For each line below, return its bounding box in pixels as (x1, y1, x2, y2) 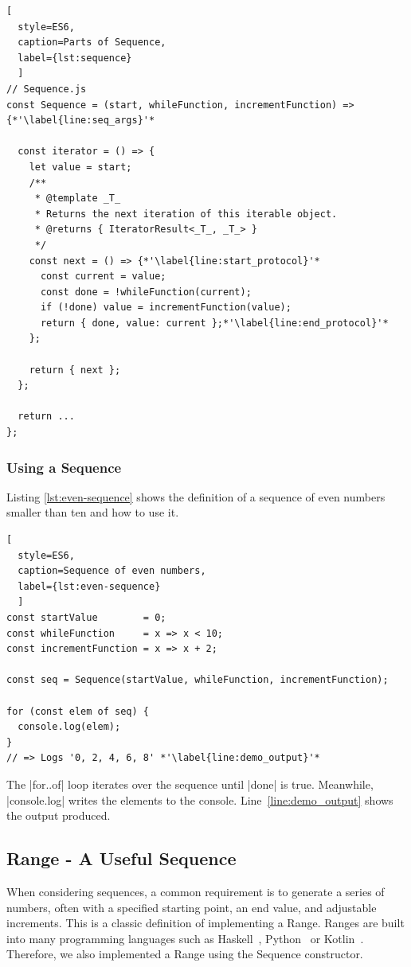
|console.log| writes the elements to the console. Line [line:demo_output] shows (6, 791, 393, 808)
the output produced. (6, 807, 111, 824)
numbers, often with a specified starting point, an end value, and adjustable (6, 899, 377, 915)
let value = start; (29, 161, 132, 173)
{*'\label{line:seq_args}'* (6, 115, 155, 127)
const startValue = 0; (6, 612, 166, 623)
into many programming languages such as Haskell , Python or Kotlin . (6, 930, 364, 946)
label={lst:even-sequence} (18, 580, 161, 592)
